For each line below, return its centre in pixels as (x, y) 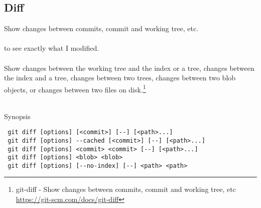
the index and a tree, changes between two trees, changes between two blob (120, 78)
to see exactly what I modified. (52, 48)
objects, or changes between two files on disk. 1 (75, 88)
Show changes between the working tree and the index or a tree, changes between (129, 68)
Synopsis (17, 116)
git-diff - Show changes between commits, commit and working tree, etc (126, 189)
